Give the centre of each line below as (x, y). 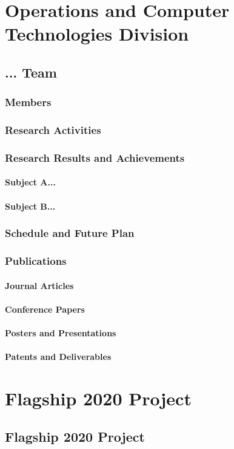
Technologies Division (97, 34)
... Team (31, 72)
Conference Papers (45, 309)
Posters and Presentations (61, 332)
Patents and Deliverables (58, 357)
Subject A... (30, 182)
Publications (36, 261)
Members (28, 102)
